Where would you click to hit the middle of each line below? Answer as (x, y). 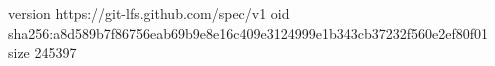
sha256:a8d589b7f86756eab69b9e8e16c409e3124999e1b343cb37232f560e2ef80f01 (248, 32)
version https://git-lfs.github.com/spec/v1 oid (149, 13)
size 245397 (42, 52)
